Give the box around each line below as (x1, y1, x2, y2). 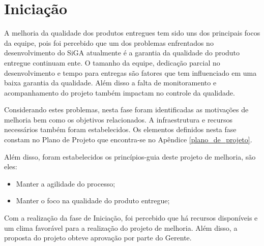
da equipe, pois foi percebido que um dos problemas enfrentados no (4, 37, 214, 48)
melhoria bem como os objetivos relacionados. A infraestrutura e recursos (4, 114, 233, 125)
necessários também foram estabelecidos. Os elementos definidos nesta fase (4, 124, 237, 135)
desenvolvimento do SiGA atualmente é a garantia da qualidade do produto (4, 47, 240, 58)
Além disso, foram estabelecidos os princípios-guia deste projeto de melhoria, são (4, 151, 256, 162)
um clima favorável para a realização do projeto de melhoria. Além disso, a (4, 222, 238, 233)
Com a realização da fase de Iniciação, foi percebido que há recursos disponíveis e (4, 212, 258, 223)
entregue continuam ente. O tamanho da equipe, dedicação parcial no (4, 57, 220, 68)
